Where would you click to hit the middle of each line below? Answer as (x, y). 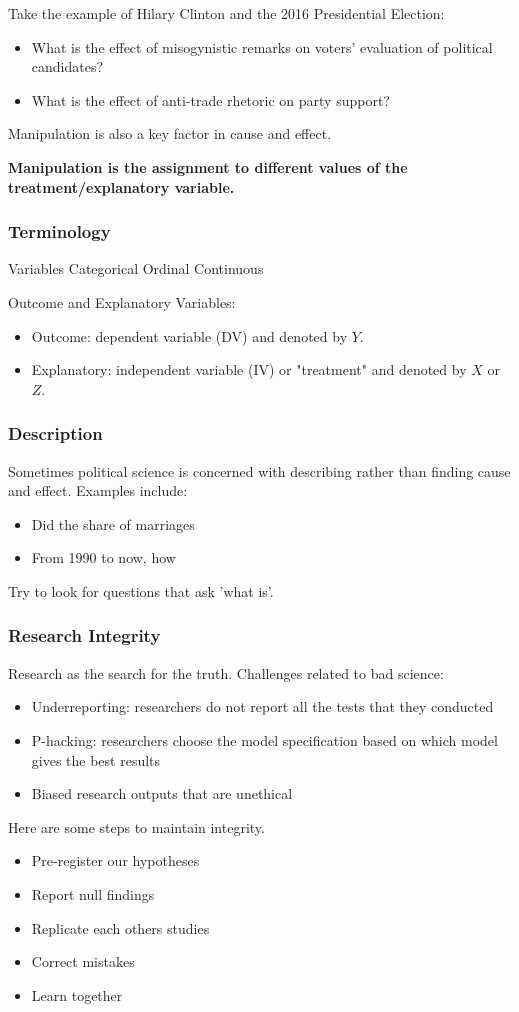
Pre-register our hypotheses (115, 860)
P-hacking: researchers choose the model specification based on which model (264, 739)
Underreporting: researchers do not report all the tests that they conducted (262, 706)
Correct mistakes (83, 961)
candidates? (67, 66)
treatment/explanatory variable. (121, 186)
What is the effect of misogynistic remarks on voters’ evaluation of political (262, 46)
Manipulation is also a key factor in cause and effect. (170, 133)
